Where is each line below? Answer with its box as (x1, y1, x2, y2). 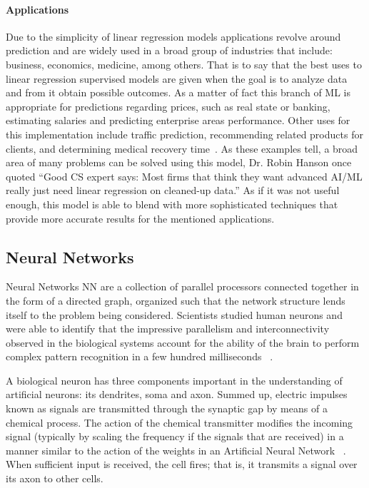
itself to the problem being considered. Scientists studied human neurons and (6, 307, 343, 322)
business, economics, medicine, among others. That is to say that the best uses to (6, 56, 362, 71)
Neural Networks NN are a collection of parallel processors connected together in (6, 279, 359, 294)
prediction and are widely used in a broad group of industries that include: (6, 43, 333, 58)
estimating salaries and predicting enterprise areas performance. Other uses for (6, 113, 350, 128)
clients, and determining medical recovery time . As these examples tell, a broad (6, 141, 358, 156)
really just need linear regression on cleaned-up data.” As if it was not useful (6, 183, 340, 198)
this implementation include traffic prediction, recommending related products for (6, 126, 363, 141)
